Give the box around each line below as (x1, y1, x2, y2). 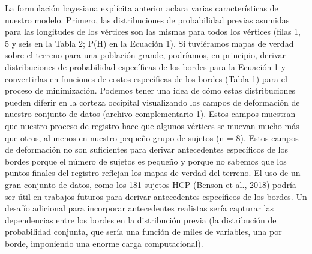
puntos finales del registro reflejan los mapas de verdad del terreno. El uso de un (5, 166, 301, 179)
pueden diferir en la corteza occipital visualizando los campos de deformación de (5, 95, 300, 108)
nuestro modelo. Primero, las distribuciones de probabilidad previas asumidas (5, 13, 290, 26)
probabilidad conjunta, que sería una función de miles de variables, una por (5, 225, 282, 238)
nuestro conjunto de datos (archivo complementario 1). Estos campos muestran (5, 107, 296, 120)
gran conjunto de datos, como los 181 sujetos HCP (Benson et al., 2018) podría (5, 178, 296, 190)
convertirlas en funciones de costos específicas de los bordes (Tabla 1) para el (5, 72, 287, 85)
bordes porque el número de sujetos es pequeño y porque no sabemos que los (5, 154, 287, 167)
